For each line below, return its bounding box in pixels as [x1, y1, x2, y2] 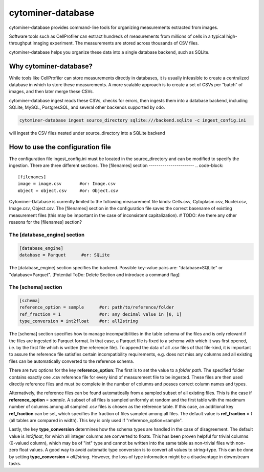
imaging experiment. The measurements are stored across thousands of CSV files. [32, 40, 199, 46]
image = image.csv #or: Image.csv [18, 181, 116, 187]
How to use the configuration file [9, 142, 111, 151]
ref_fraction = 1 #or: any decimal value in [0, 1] [19, 311, 182, 317]
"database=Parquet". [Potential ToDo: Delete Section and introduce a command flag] [9, 272, 180, 278]
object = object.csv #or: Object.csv [18, 188, 118, 193]
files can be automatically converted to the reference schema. [9, 358, 134, 364]
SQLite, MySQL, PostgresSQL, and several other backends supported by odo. [9, 104, 165, 110]
